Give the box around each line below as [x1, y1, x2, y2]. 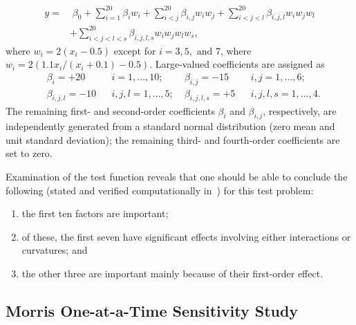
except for [113, 43, 156, 57]
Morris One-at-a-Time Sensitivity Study [6, 300, 299, 322]
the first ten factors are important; [21, 206, 169, 221]
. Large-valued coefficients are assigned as [149, 57, 325, 71]
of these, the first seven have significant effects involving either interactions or [21, 229, 351, 243]
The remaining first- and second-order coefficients [6, 103, 215, 118]
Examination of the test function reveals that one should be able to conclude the [6, 169, 348, 184]
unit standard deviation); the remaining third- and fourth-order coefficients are [6, 132, 340, 147]
